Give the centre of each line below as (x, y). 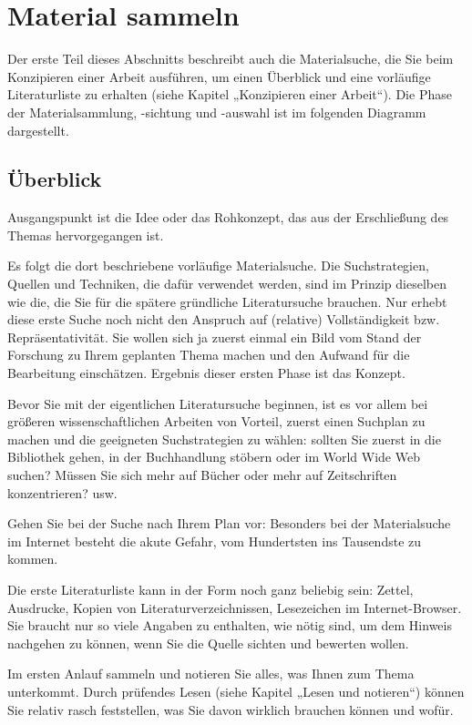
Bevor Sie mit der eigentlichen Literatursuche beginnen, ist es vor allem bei (218, 403)
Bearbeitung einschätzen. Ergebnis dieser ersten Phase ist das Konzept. (206, 373)
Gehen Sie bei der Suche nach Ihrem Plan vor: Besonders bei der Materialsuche (229, 523)
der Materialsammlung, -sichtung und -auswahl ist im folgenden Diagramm (217, 112)
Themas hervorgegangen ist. (86, 235)
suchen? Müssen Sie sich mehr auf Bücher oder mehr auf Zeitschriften (202, 475)
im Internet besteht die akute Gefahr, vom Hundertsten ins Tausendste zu (215, 541)
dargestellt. (38, 130)
